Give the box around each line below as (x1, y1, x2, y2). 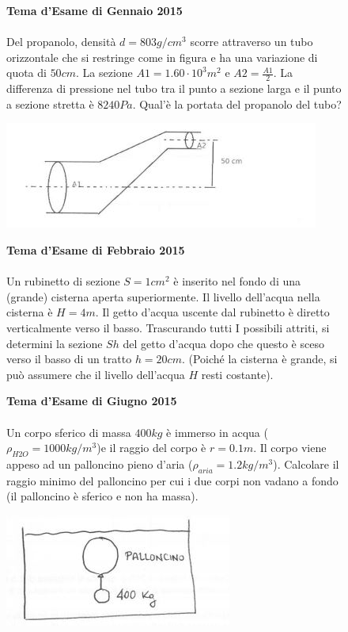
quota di (6, 64, 47, 81)
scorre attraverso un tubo (190, 33, 313, 50)
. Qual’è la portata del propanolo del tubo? (132, 95, 342, 112)
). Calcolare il (273, 455, 339, 472)
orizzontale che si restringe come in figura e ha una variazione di (6, 48, 318, 65)
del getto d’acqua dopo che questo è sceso (123, 335, 324, 351)
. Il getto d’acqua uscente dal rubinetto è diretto (95, 304, 330, 320)
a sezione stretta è (6, 95, 94, 112)
